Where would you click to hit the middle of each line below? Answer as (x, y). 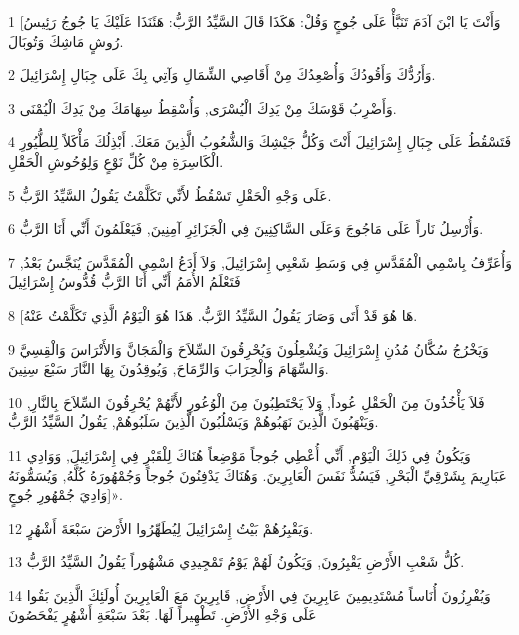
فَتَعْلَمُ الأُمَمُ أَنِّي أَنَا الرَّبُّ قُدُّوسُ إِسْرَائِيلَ (124, 281)
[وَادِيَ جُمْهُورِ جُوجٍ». (65, 494)
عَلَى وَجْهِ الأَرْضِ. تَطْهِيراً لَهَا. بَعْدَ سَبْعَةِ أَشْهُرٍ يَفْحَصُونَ (162, 614)
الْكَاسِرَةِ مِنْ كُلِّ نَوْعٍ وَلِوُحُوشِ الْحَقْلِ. (116, 160)
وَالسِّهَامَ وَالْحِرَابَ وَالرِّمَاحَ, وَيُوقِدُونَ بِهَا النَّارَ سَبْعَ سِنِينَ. (168, 368)
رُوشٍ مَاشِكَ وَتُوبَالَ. (66, 40)
